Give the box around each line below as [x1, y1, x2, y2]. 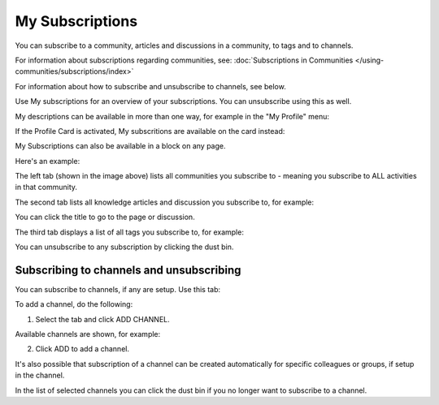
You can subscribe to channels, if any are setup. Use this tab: [15, 284, 221, 294]
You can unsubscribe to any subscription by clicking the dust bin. [15, 242, 234, 252]
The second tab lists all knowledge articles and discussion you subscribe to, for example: [15, 197, 315, 207]
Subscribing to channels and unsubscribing [15, 263, 241, 277]
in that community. [15, 183, 77, 192]
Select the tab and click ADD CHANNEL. [35, 314, 170, 324]
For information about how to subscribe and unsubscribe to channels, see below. [15, 81, 286, 91]
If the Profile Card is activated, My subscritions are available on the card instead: [15, 126, 285, 136]
